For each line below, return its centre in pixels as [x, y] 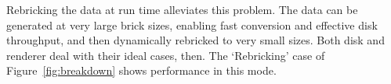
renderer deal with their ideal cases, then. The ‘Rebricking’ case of [166, 55]
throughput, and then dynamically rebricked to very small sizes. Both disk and [195, 40]
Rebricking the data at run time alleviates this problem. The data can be [182, 9]
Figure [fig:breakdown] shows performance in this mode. [141, 70]
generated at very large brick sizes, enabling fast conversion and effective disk [192, 24]
